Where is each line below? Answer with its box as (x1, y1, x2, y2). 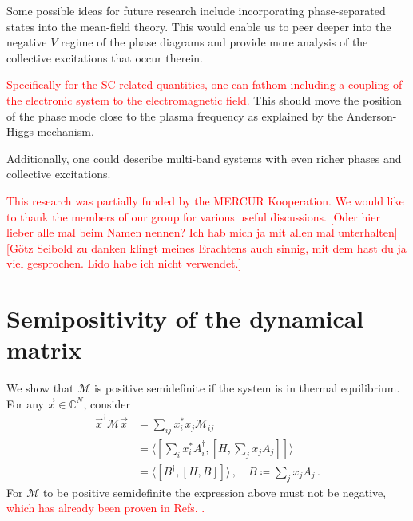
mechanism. (37, 123, 94, 140)
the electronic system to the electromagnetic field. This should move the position (6, 91, 402, 108)
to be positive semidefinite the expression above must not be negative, (42, 483, 387, 500)
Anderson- (346, 107, 397, 124)
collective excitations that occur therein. (6, 49, 203, 66)
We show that (6, 380, 74, 396)
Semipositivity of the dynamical (6, 302, 364, 335)
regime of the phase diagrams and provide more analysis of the (61, 34, 368, 50)
